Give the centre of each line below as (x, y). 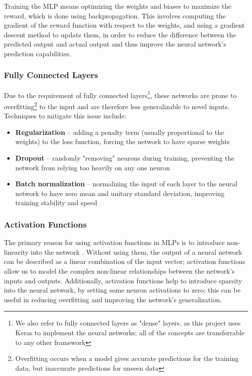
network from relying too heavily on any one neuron (93, 167)
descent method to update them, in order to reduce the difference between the (120, 34)
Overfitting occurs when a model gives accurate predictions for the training (127, 358)
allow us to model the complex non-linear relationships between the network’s (119, 271)
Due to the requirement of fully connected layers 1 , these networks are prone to (120, 94)
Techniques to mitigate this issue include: (65, 116)
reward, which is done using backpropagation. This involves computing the (115, 15)
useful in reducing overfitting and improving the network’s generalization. (113, 299)
